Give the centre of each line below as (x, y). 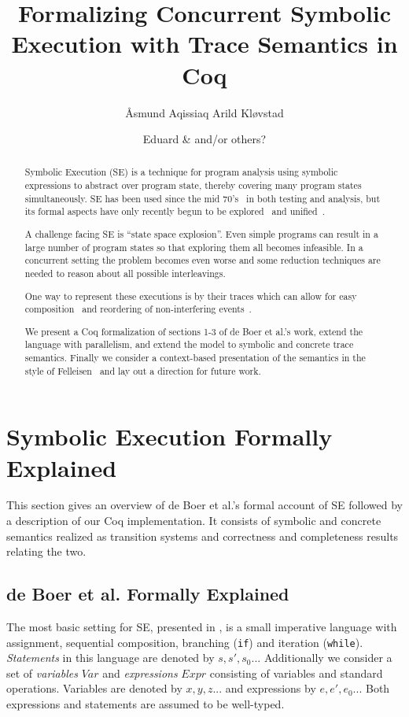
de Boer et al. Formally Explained (148, 594)
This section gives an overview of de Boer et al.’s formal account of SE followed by (204, 505)
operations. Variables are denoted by (94, 688)
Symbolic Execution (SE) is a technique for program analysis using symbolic (181, 172)
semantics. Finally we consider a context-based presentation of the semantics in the (195, 358)
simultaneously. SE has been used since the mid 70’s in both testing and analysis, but (203, 198)
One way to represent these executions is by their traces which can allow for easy (191, 296)
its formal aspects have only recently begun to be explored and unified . (175, 211)
